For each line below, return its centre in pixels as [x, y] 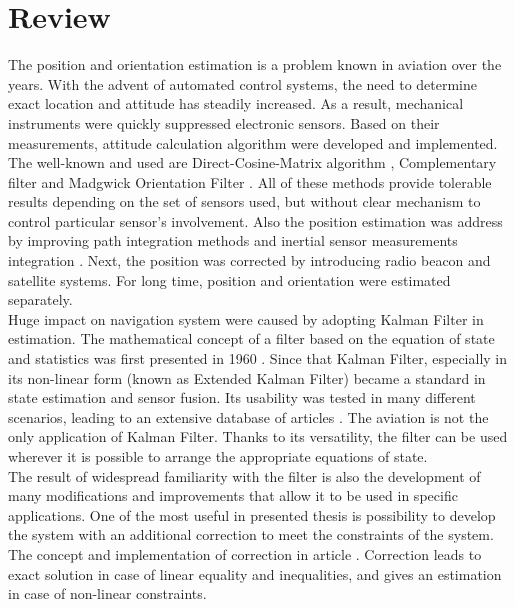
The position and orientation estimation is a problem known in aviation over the [255, 64]
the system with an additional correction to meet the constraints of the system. [251, 534]
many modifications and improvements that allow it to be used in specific [233, 495]
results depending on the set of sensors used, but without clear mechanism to [244, 201]
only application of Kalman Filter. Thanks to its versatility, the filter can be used [258, 436]
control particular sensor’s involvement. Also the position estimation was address [255, 220]
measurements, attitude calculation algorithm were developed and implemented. [253, 142]
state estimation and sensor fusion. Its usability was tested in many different [242, 397]
